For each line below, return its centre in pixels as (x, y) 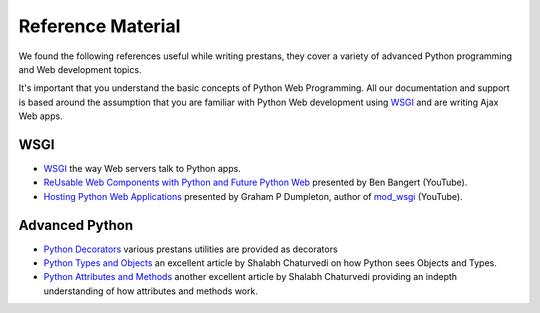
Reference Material (99, 26)
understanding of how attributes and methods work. (151, 291)
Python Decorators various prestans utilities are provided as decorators (191, 249)
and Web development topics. (80, 69)
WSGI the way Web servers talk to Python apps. (142, 169)
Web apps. (41, 116)
